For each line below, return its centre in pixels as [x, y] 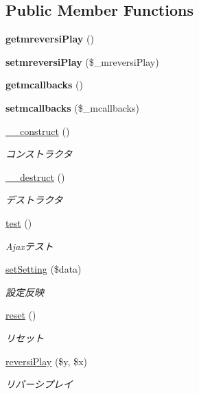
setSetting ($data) [44, 269]
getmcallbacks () [44, 85]
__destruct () [35, 176]
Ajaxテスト [30, 246]
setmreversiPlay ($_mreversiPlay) [82, 61]
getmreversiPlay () [50, 39]
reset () [21, 315]
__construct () [38, 131]
